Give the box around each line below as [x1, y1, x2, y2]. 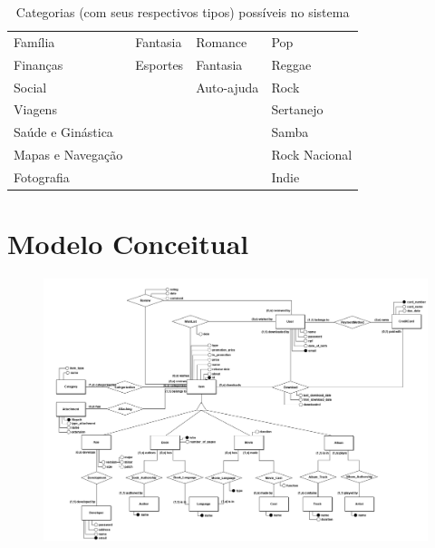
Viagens [14, 100, 57, 119]
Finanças [14, 54, 63, 73]
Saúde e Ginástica [14, 122, 113, 142]
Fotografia [14, 167, 70, 186]
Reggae [271, 54, 312, 73]
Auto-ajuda [196, 77, 259, 96]
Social [14, 77, 47, 96]
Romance [196, 32, 247, 51]
